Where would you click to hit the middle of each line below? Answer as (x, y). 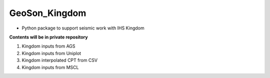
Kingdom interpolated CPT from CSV (59, 60)
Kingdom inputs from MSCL (50, 67)
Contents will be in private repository (48, 37)
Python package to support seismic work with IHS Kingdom (83, 28)
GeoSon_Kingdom (48, 13)
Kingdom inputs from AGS (48, 46)
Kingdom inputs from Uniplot (51, 53)
